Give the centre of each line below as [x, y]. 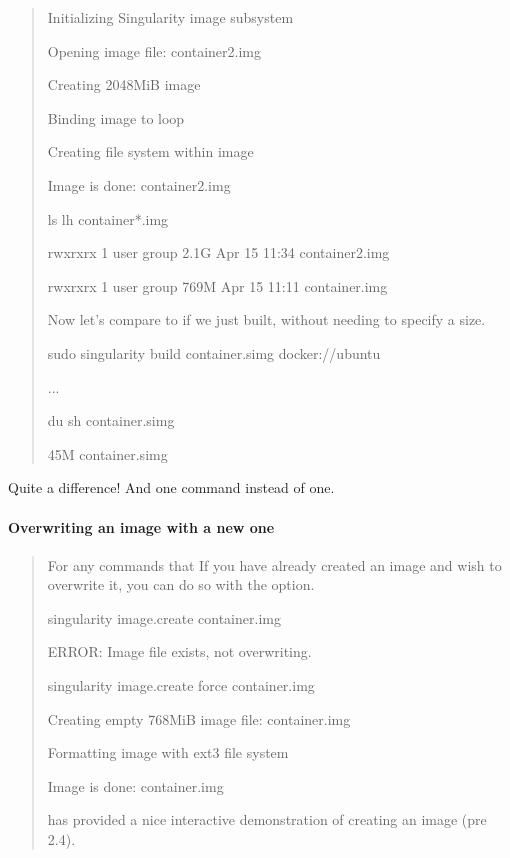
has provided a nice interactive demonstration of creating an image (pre [267, 819]
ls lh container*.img [108, 218]
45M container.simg [107, 453]
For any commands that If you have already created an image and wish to [274, 564]
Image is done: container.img [135, 785]
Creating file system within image [150, 151]
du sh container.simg [111, 420]
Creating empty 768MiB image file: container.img [199, 718]
